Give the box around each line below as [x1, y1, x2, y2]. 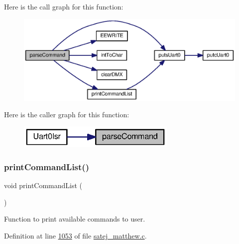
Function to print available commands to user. [4, 214, 145, 224]
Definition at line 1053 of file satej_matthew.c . [4, 231, 147, 241]
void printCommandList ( [4, 180, 83, 191]
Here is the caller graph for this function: [4, 109, 129, 120]
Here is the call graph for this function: [4, 1, 123, 11]
